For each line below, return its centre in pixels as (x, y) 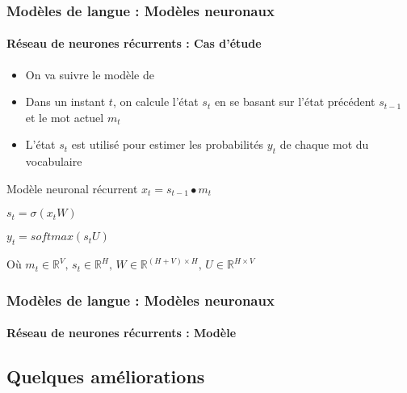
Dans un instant (65, 101)
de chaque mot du (324, 144)
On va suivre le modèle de (90, 74)
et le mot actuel (65, 117)
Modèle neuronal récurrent (72, 188)
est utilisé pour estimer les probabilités (168, 144)
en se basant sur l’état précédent (295, 101)
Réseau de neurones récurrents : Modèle (122, 333)
